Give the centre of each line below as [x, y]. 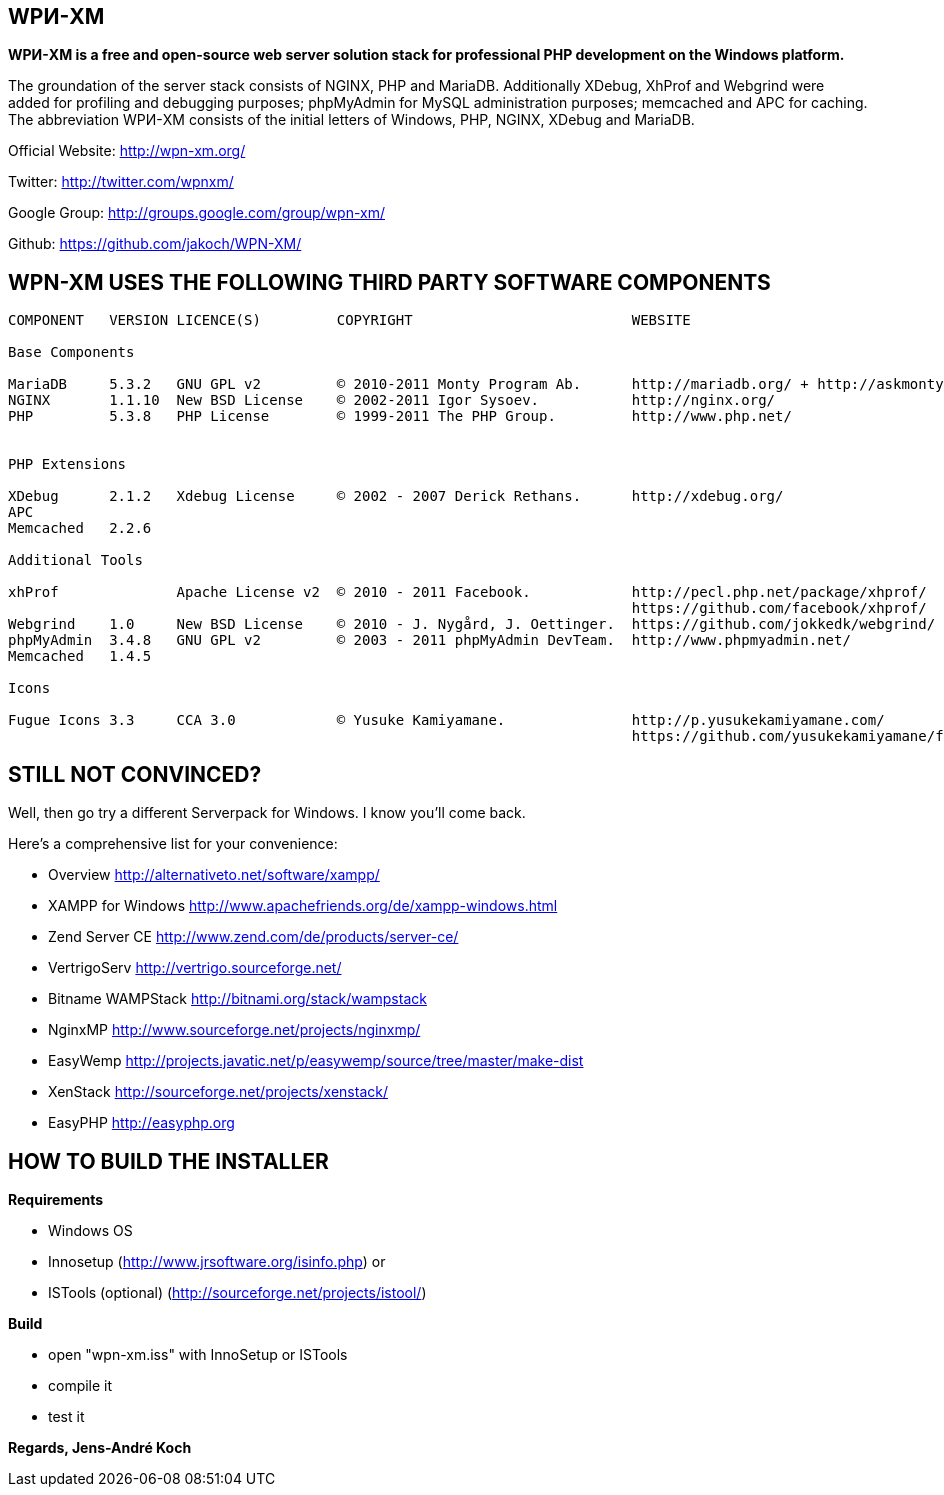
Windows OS [90, 1230]
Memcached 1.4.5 [80, 656]
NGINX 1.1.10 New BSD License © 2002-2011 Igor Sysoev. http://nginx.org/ [392, 400]
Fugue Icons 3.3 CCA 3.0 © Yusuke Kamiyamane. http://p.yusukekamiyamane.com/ [446, 720]
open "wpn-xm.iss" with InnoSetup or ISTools [198, 1354]
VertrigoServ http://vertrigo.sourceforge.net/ [195, 968]
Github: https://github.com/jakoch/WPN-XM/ [155, 244]
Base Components [71, 352]
